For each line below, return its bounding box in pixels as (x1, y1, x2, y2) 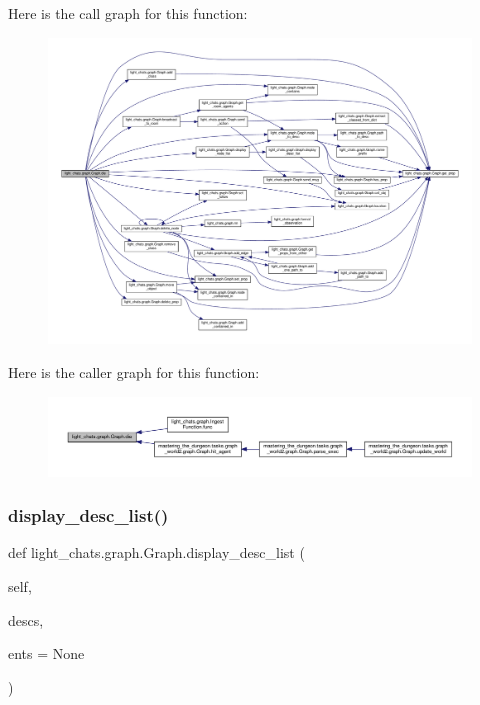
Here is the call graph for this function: (8, 3, 248, 23)
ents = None (8, 643, 85, 664)
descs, (8, 609, 44, 630)
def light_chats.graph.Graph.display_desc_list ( (8, 542, 305, 563)
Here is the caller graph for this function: (8, 362, 260, 382)
